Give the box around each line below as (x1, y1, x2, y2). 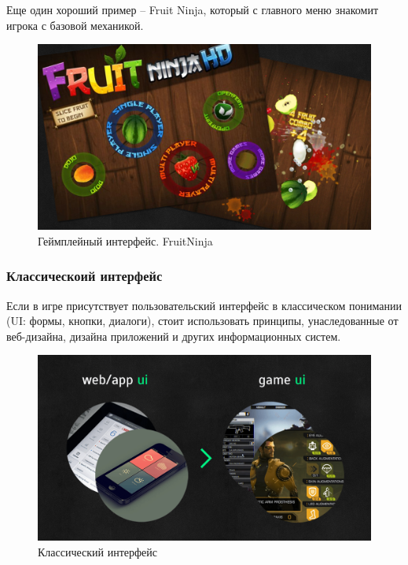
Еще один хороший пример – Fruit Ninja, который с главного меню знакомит (6, 2, 378, 17)
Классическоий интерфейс (6, 266, 163, 286)
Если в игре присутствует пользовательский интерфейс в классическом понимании (6, 297, 402, 313)
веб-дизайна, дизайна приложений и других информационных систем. (6, 327, 341, 344)
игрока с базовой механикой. (6, 17, 144, 33)
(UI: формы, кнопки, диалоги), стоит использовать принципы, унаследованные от (6, 312, 399, 329)
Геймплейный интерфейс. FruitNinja (38, 232, 213, 249)
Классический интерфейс (38, 544, 158, 559)
